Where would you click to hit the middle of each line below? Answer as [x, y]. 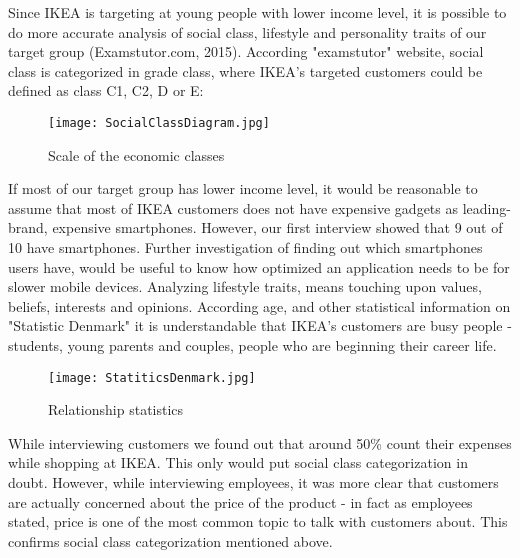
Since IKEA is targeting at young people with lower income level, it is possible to [257, 12]
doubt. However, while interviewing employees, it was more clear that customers [253, 482]
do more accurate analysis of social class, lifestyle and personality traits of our [247, 31]
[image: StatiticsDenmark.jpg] [152, 377]
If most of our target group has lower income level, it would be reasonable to [243, 188]
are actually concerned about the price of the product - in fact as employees [240, 501]
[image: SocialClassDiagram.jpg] [159, 122]
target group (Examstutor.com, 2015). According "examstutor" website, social [246, 51]
